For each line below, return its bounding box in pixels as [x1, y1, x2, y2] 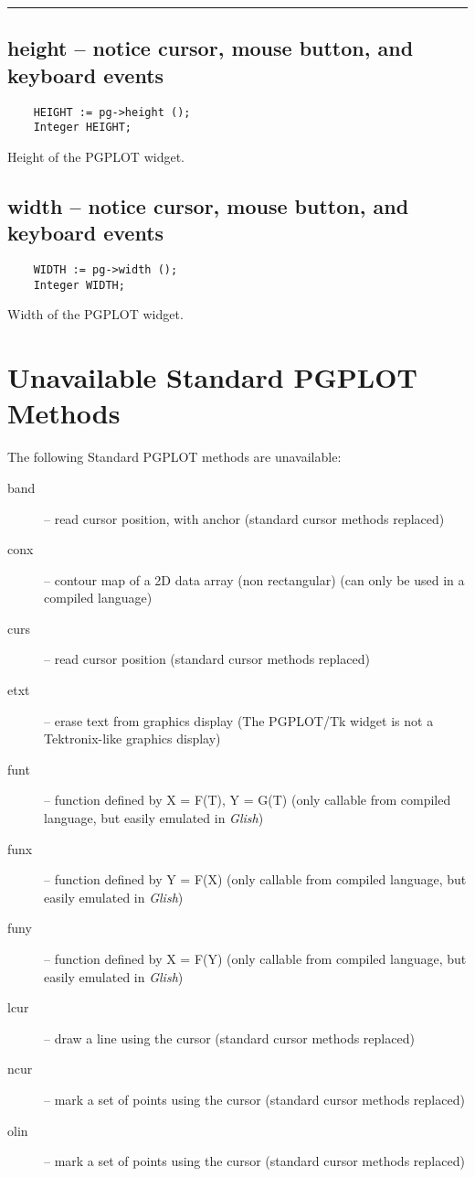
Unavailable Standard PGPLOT [7, 358, 417, 396]
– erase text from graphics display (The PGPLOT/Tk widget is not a [44, 711, 434, 730]
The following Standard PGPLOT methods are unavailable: [7, 447, 342, 466]
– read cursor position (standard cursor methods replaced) [44, 649, 370, 669]
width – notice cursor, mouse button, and [7, 191, 409, 219]
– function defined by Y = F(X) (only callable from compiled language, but [44, 870, 467, 889]
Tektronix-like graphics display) [44, 729, 221, 748]
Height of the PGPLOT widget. [7, 146, 185, 166]
